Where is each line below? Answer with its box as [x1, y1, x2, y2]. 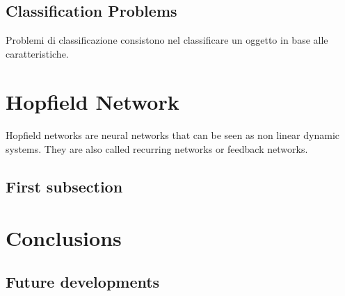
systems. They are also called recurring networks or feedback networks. [6, 141, 308, 156]
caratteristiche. [6, 46, 69, 60]
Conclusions [6, 223, 122, 252]
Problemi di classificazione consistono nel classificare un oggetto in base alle [6, 33, 328, 47]
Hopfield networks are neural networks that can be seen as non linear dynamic [6, 128, 339, 142]
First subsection [6, 175, 123, 197]
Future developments [6, 271, 160, 293]
